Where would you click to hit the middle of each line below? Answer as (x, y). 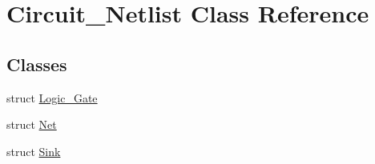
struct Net (32, 124)
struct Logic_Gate (52, 97)
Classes (37, 64)
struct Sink (34, 151)
